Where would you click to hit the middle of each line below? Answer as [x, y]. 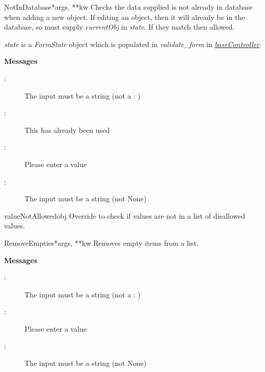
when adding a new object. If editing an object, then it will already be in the [125, 17]
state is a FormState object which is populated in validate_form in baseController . [133, 44]
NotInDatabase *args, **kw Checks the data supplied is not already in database [128, 7]
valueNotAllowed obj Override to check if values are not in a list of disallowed [125, 215]
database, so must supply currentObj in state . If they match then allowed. [119, 27]
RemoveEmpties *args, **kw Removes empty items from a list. [101, 242]
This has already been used [67, 130]
